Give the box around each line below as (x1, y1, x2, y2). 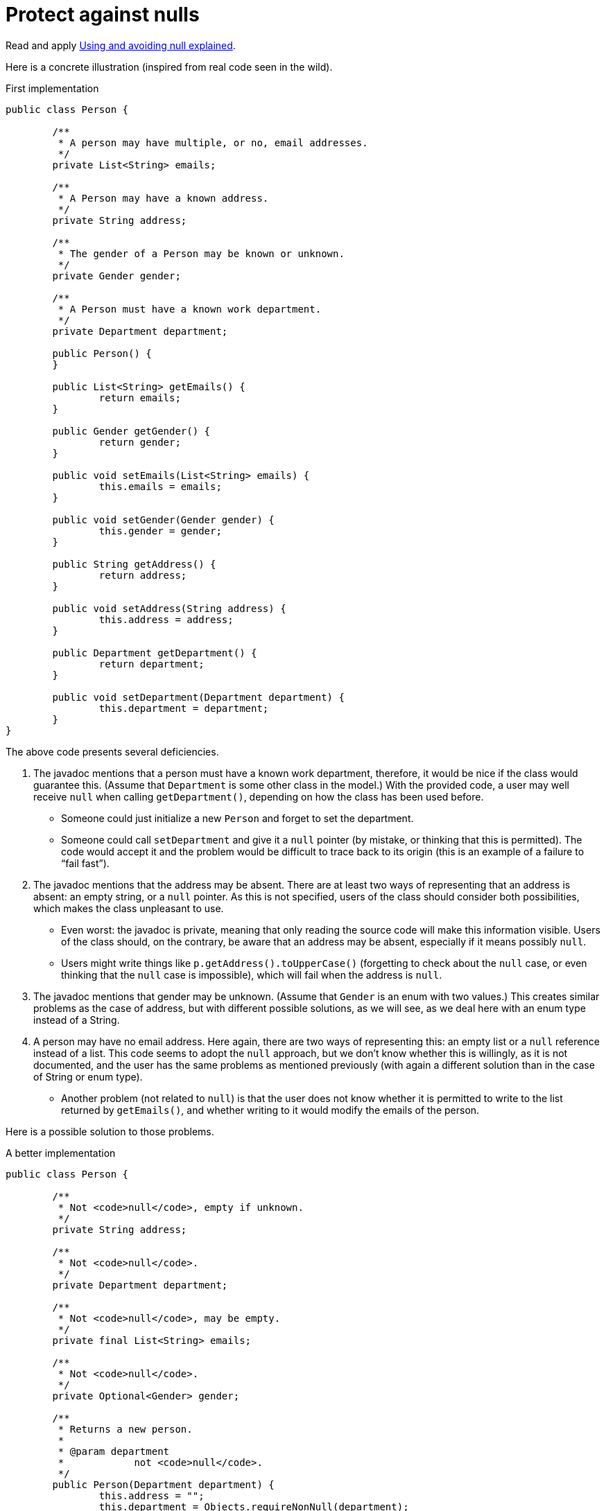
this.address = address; (98, 613, 234, 625)
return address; (98, 569, 187, 581)
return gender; (98, 436, 181, 448)
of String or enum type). (33, 1070, 143, 1083)
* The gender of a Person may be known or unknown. (58, 247, 345, 259)
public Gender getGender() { (52, 425, 211, 437)
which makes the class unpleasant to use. (33, 902, 224, 914)
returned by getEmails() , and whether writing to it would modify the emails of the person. (61, 1103, 480, 1116)
